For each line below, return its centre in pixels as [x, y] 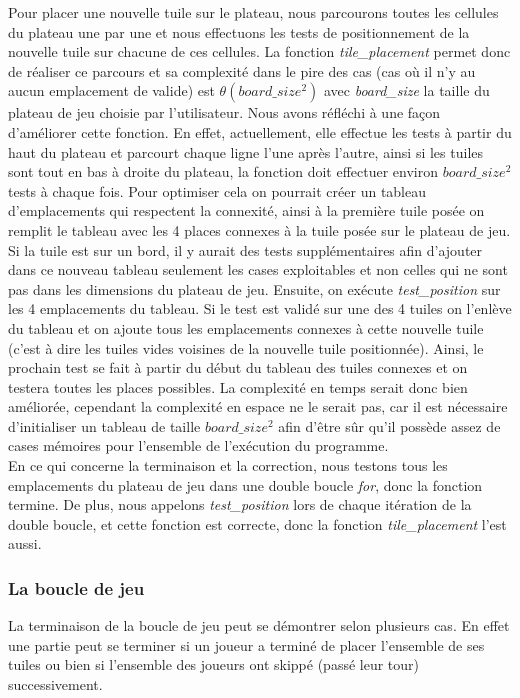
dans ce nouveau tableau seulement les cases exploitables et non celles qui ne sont [258, 269]
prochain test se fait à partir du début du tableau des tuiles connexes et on [238, 367]
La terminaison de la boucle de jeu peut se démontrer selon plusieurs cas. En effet [259, 625]
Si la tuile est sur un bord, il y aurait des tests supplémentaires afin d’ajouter [245, 249]
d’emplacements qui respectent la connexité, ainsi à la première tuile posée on [246, 210]
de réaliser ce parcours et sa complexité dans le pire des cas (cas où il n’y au [242, 70]
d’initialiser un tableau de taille [104, 425]
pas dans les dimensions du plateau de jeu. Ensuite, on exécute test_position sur [254, 288]
